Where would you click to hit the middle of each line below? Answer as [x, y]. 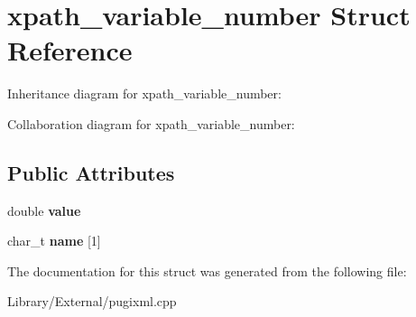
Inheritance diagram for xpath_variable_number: [144, 93]
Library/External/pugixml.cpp [92, 301]
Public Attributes [91, 172]
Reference [70, 50]
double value [44, 210]
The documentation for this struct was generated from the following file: [207, 270]
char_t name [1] [54, 241]
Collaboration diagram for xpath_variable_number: [151, 123]
